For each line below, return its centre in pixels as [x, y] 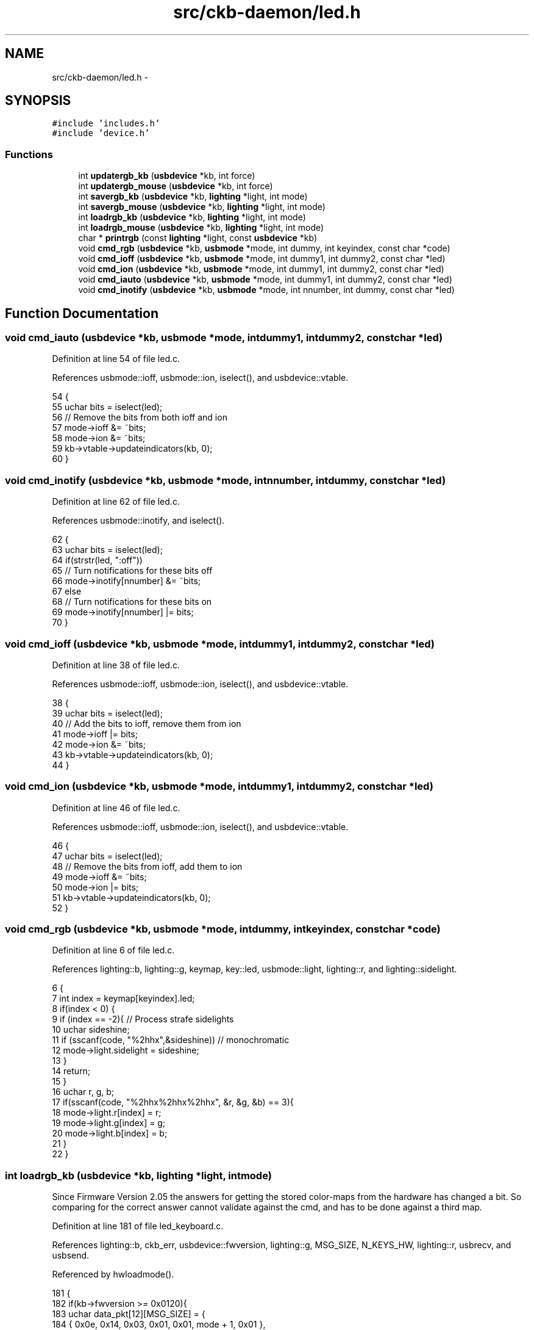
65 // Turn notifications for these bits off [132, 571]
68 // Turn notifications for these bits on [132, 602]
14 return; [71, 1071]
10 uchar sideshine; [91, 1030]
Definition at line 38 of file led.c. [116, 665]
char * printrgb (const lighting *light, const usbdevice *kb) [198, 238]
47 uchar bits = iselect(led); [107, 856]
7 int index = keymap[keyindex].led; [123, 999]
